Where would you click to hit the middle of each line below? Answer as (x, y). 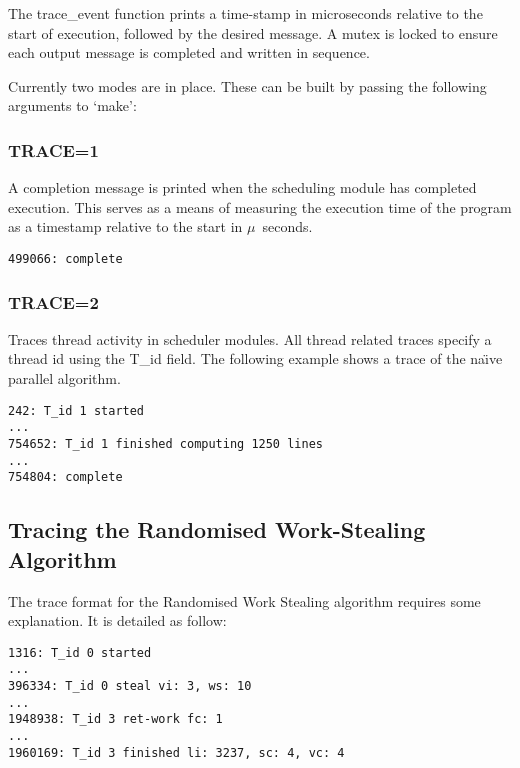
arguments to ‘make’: (72, 105)
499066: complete (65, 258)
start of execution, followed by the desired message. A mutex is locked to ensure (253, 32)
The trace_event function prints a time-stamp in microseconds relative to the (245, 13)
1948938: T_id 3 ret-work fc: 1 (115, 719)
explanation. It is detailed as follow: (117, 620)
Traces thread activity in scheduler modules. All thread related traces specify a (250, 338)
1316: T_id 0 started (80, 652)
